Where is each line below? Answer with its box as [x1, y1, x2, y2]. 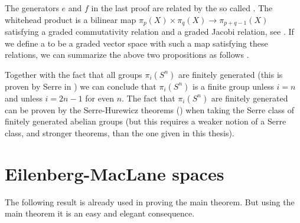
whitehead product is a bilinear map [5, 13, 136, 25]
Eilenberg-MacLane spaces [5, 161, 224, 185]
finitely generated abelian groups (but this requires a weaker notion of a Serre [5, 115, 286, 127]
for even [85, 91, 114, 104]
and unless [5, 91, 43, 104]
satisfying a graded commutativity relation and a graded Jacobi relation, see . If [5, 25, 294, 38]
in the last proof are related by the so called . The [91, 2, 273, 14]
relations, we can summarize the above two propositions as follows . [5, 48, 249, 61]
